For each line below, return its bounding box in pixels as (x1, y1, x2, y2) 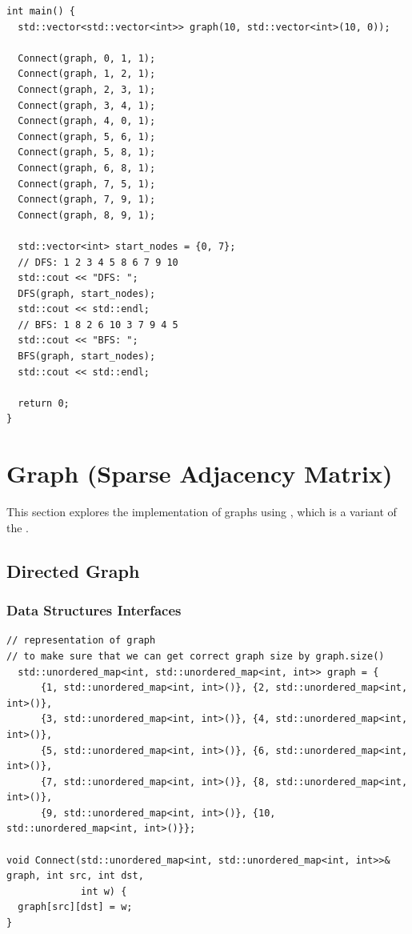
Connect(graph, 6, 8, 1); (18, 162, 156, 174)
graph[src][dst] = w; (18, 901, 133, 913)
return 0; (18, 397, 70, 409)
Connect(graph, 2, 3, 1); (18, 83, 156, 95)
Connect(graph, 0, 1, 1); (18, 52, 156, 64)
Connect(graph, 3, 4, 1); (18, 99, 156, 111)
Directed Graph (6, 558, 140, 583)
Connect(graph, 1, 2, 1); (18, 68, 156, 80)
